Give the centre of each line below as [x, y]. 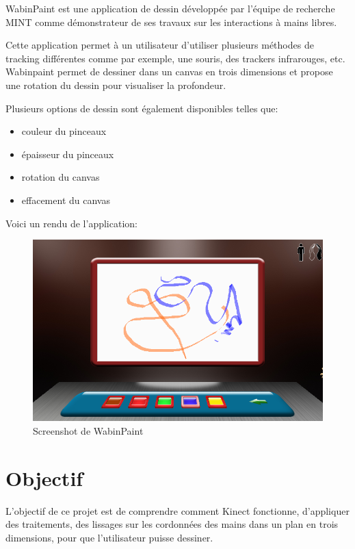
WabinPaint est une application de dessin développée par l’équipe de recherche [170, 8]
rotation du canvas [61, 177]
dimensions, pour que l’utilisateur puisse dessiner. [109, 537]
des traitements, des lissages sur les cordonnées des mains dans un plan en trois [172, 524]
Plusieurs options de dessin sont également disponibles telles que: [142, 108]
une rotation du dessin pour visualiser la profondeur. [116, 85]
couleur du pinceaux [64, 131]
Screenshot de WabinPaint [88, 431]
